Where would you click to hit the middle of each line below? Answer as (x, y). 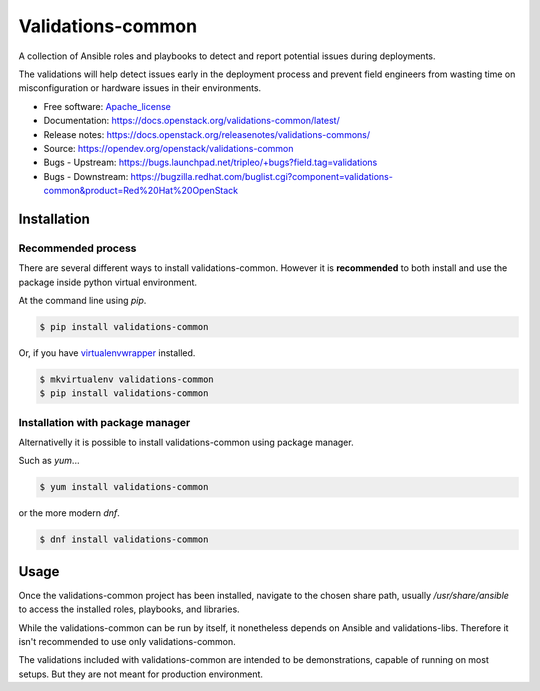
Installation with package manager (104, 422)
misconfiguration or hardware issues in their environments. (140, 88)
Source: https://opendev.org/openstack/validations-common (168, 148)
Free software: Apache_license (107, 106)
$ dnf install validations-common (124, 539)
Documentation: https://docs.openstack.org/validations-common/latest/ (191, 121)
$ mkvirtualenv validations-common (126, 379)
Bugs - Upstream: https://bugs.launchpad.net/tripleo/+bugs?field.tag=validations (210, 162)
